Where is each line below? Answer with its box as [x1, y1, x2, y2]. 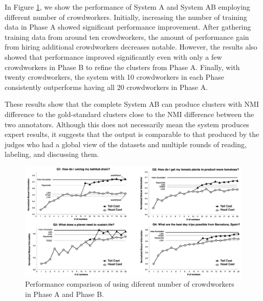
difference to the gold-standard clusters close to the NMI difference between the [5, 108, 254, 119]
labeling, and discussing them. [5, 149, 99, 159]
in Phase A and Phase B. [25, 288, 104, 299]
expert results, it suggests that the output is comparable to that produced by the [5, 129, 259, 140]
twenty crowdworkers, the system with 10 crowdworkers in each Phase [5, 72, 224, 82]
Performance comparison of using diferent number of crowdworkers [25, 279, 234, 289]
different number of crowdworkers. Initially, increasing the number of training [5, 11, 247, 22]
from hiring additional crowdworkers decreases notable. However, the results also [5, 41, 257, 52]
